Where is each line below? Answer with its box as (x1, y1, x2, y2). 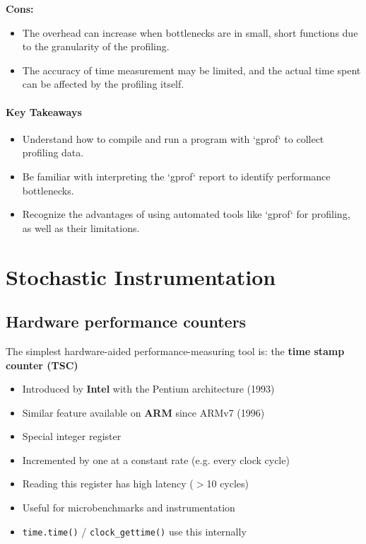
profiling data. (22, 145, 84, 160)
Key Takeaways (6, 104, 82, 119)
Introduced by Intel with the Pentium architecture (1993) (22, 381, 275, 396)
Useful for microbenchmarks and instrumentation (22, 500, 235, 515)
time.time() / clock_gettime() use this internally (22, 523, 247, 538)
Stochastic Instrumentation (6, 262, 276, 291)
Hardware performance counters (6, 311, 247, 332)
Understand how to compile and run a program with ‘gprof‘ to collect (22, 131, 324, 146)
